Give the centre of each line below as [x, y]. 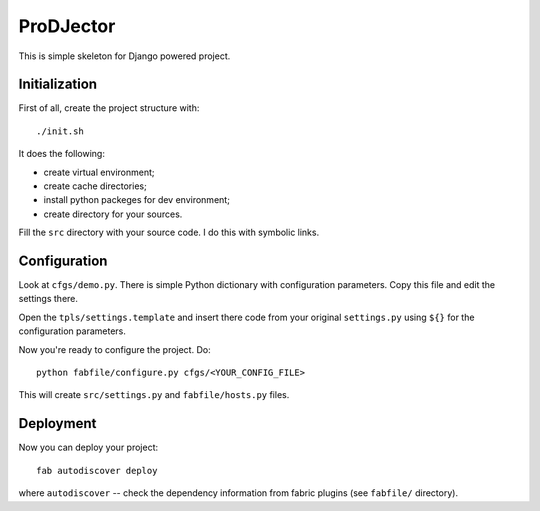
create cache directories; [95, 186]
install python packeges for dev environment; [136, 200]
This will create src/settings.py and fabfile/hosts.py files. [154, 395]
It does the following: [61, 154]
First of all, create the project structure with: [109, 108]
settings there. [48, 299]
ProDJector [67, 26]
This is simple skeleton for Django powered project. [124, 56]
